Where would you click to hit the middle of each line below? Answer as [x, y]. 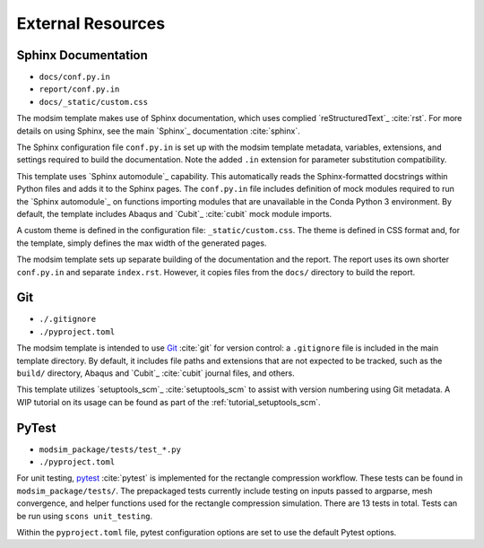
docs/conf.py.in [75, 77]
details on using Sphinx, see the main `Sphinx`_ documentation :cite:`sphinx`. [158, 131]
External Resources [91, 23]
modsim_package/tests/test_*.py [110, 449]
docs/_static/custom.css [93, 102]
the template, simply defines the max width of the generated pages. [142, 243]
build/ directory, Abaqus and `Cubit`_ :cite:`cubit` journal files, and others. [156, 373]
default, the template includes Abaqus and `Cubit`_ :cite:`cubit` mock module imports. [174, 213]
